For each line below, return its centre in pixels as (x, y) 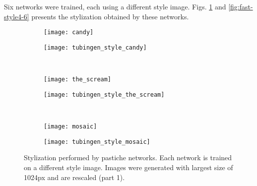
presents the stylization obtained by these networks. (110, 16)
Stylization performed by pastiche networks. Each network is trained (128, 157)
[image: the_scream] (78, 80)
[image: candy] (69, 32)
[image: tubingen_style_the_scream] (104, 94)
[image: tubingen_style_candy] (95, 47)
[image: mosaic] (70, 126)
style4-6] (17, 16)
